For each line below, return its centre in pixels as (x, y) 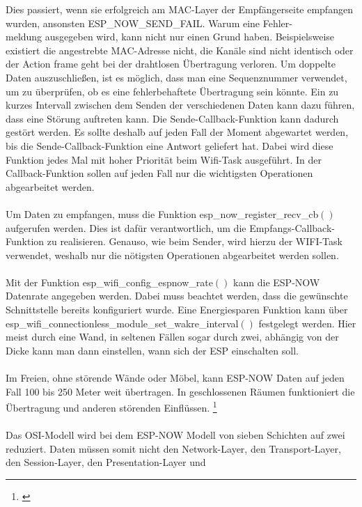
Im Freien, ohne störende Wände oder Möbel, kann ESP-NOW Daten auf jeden (175, 378)
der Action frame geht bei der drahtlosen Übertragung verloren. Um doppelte (171, 64)
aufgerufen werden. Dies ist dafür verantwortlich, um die (126, 227)
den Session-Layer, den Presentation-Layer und (106, 462)
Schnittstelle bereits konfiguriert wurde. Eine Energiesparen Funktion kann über (177, 310)
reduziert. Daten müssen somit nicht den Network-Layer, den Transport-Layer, (173, 448)
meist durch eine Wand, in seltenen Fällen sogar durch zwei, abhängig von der (172, 337)
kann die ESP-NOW (277, 282)
